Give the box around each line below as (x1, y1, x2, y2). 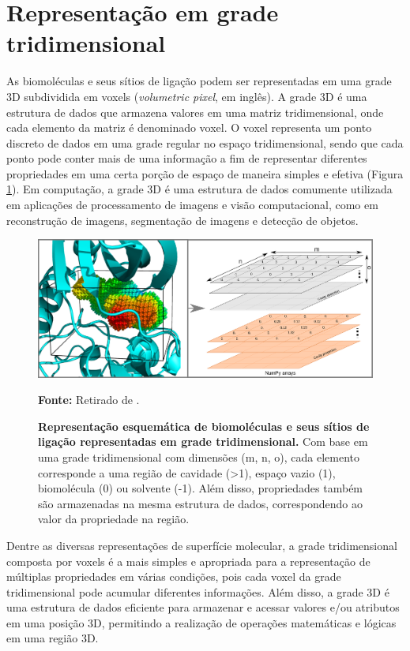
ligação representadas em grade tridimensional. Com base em (38, 433, 368, 450)
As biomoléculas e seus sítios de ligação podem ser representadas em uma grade (6, 73, 392, 89)
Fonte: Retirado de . (38, 391, 140, 408)
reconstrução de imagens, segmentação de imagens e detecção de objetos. (6, 211, 359, 228)
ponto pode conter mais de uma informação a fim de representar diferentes (6, 150, 367, 166)
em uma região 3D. (6, 630, 99, 646)
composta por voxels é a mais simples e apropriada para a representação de (6, 552, 371, 569)
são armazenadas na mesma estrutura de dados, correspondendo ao (38, 495, 363, 511)
